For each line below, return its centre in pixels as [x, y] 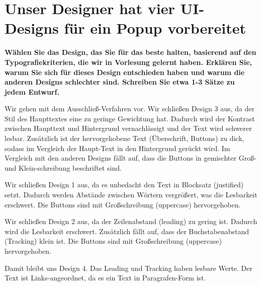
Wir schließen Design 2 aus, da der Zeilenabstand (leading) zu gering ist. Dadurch [131, 221]
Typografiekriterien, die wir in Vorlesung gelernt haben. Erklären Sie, [128, 62]
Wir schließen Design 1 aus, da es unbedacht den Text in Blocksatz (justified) [124, 185]
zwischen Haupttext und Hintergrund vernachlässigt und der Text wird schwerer [128, 128]
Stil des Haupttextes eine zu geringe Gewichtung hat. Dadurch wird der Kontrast [130, 118]
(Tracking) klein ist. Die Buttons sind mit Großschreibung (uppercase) [113, 241]
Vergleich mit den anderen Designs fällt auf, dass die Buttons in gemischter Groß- [130, 158]
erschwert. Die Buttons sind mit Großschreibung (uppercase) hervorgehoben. [123, 204]
